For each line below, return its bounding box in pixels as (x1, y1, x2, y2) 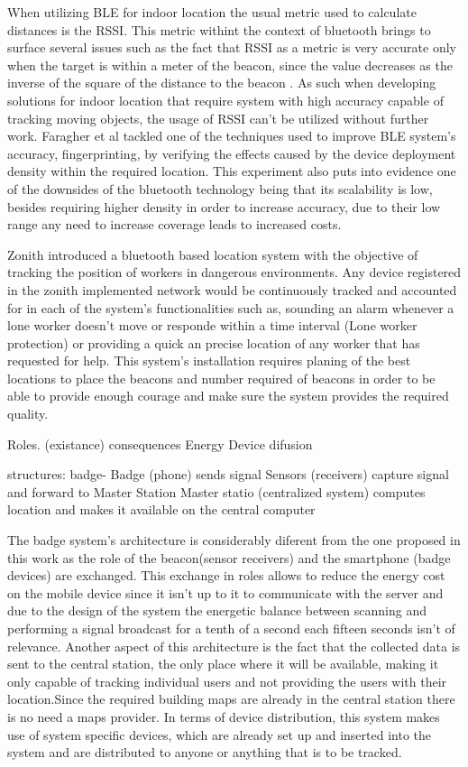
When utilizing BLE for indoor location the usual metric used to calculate (7, 3, 417, 21)
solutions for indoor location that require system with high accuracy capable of (7, 90, 444, 109)
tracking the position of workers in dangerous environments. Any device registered (7, 263, 462, 282)
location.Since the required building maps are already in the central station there (7, 689, 455, 708)
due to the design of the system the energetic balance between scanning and (7, 601, 427, 620)
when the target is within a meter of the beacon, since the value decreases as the (7, 55, 453, 74)
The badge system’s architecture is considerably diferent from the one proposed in (7, 531, 461, 550)
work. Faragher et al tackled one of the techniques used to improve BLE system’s (7, 126, 456, 145)
